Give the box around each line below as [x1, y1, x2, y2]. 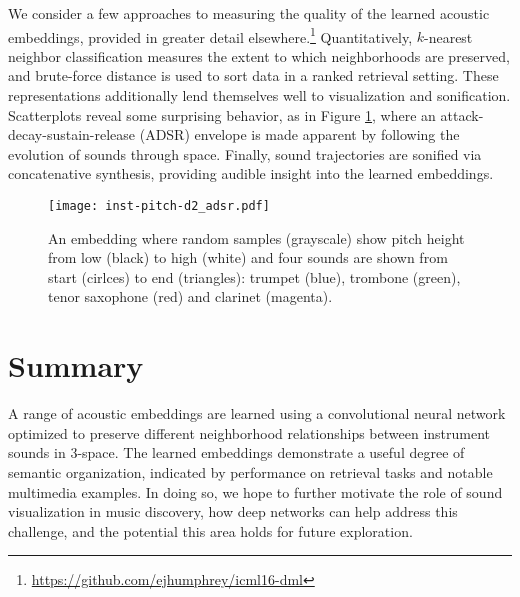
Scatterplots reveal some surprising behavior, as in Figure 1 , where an [8, 104, 436, 125]
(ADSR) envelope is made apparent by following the [139, 124, 460, 145]
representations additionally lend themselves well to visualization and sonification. [8, 85, 511, 106]
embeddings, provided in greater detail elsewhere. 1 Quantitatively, [8, 23, 413, 47]
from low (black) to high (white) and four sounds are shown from [48, 247, 448, 268]
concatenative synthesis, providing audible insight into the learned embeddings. [8, 163, 494, 184]
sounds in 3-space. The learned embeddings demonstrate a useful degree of [8, 442, 465, 463]
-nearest [423, 26, 473, 47]
